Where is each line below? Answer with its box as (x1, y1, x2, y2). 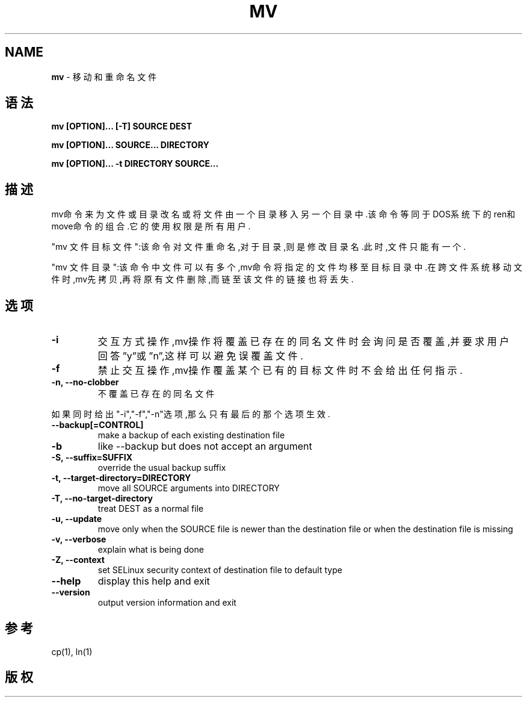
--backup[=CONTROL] (51, 420, 144, 430)
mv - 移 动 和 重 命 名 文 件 (51, 71, 157, 82)
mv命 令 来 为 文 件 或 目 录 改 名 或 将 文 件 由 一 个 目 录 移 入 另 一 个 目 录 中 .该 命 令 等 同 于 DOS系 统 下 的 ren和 (51, 209, 516, 220)
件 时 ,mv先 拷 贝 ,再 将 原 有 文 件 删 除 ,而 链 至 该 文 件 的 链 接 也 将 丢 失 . (51, 274, 354, 285)
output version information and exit (97, 597, 236, 608)
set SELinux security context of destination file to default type (97, 565, 342, 576)
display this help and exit (97, 575, 210, 588)
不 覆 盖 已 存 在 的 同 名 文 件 (97, 388, 215, 399)
